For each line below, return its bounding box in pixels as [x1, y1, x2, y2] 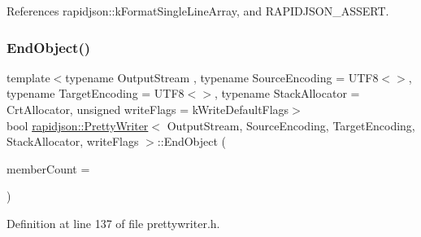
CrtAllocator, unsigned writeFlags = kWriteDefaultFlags [7, 101, 289, 117]
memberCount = [7, 160, 90, 177]
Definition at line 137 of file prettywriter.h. [7, 214, 220, 231]
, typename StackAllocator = [214, 85, 360, 102]
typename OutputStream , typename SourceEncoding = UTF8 [65, 68, 379, 86]
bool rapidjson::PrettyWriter [7, 116, 149, 134]
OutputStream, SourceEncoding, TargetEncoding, [167, 116, 415, 134]
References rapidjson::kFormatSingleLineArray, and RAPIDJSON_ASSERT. [7, 2, 389, 19]
